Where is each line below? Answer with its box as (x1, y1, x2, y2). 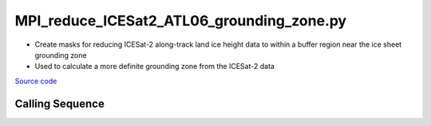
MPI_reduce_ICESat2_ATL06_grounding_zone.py (14, 12, 347, 29)
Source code (14, 76, 57, 86)
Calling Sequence (14, 97, 105, 110)
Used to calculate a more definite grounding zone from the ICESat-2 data (34, 62, 275, 71)
